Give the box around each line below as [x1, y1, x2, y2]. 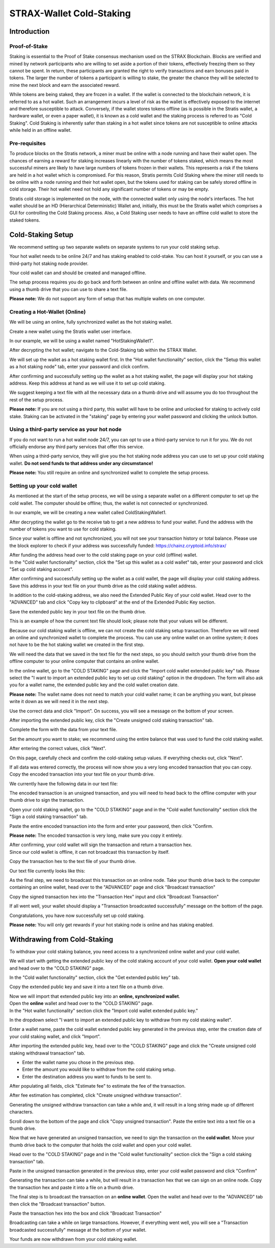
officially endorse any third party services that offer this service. [9, 444, 145, 450]
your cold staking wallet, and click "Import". [9, 1033, 101, 1039]
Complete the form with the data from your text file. [9, 727, 118, 733]
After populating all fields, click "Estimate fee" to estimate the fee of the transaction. [9, 1083, 186, 1089]
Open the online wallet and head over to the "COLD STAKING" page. [9, 1000, 154, 1006]
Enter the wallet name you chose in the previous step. [22, 1059, 135, 1065]
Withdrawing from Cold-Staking [9, 935, 114, 944]
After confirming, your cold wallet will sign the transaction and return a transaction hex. [9, 842, 193, 848]
